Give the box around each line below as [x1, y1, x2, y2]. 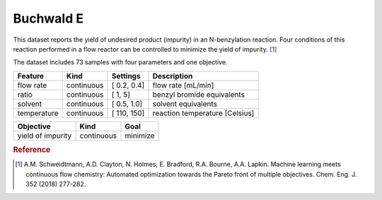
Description [152, 71, 193, 81]
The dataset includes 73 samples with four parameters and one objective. [13, 58, 228, 66]
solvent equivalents [152, 99, 218, 109]
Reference [13, 145, 51, 155]
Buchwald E [13, 11, 84, 26]
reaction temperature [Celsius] [152, 108, 255, 118]
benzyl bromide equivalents [152, 89, 245, 99]
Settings [111, 71, 141, 81]
